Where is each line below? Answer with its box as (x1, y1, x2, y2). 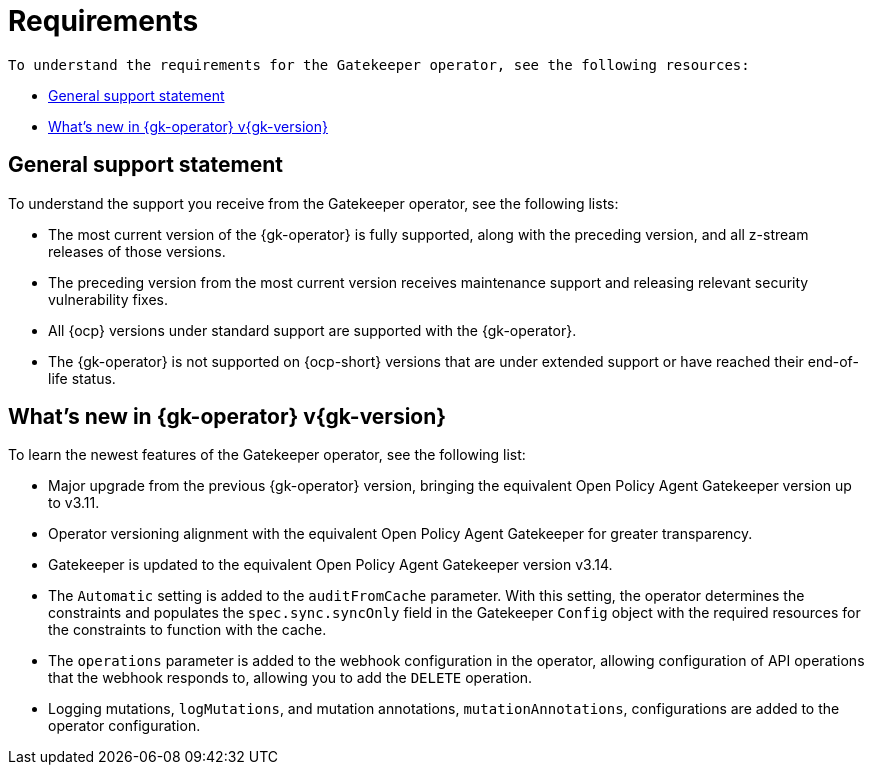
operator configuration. (48, 717, 201, 735)
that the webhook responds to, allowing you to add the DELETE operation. (48, 669, 533, 687)
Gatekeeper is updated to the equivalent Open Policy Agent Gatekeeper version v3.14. (48, 556, 613, 574)
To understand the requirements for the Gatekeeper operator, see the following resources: (8, 56, 750, 73)
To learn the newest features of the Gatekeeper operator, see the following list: (8, 446, 526, 464)
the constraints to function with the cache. (48, 621, 327, 639)
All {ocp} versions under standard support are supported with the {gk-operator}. (48, 321, 577, 339)
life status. (48, 369, 116, 387)
